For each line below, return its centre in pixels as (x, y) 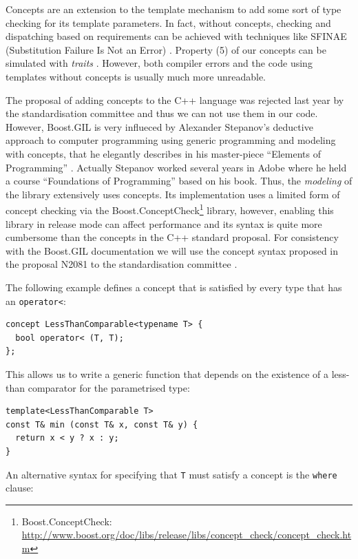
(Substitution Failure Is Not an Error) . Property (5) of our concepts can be (166, 49)
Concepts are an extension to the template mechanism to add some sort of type (173, 9)
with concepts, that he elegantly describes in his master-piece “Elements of (164, 153)
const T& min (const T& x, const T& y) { (102, 424)
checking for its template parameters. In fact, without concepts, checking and (168, 22)
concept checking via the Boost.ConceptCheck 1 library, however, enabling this (170, 209)
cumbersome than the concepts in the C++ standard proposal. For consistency (172, 237)
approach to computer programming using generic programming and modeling (171, 140)
